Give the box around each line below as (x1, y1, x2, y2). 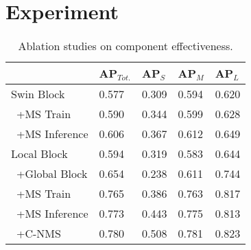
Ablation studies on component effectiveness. (18, 38, 233, 54)
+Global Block (16, 166, 88, 182)
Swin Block (11, 86, 65, 102)
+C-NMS (16, 225, 61, 242)
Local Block (11, 146, 68, 162)
